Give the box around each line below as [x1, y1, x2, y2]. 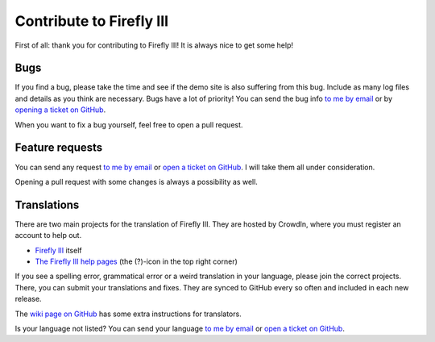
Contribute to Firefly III [14, 12, 169, 30]
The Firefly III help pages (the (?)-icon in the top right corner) [35, 256, 238, 266]
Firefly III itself [35, 245, 82, 255]
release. [14, 294, 42, 304]
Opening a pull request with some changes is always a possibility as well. [14, 177, 258, 186]
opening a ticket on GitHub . [14, 105, 106, 115]
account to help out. [14, 231, 82, 240]
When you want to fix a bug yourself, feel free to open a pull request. [14, 119, 243, 129]
